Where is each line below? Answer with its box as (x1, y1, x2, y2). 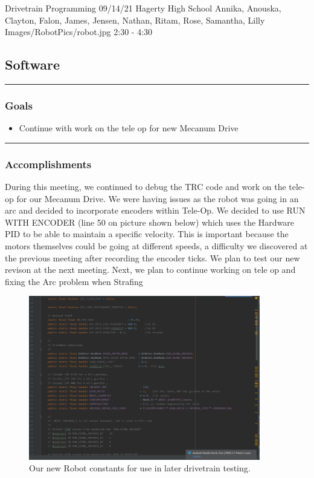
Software (5, 55, 60, 74)
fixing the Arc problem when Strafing (5, 275, 143, 287)
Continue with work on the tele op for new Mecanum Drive (19, 122, 239, 134)
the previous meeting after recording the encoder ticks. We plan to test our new (5, 251, 300, 264)
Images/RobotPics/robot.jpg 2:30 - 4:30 (5, 25, 153, 38)
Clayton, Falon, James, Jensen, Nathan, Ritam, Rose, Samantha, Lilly (5, 13, 265, 26)
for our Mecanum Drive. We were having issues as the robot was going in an (16, 192, 299, 205)
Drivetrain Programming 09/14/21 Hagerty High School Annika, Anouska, (5, 2, 281, 14)
